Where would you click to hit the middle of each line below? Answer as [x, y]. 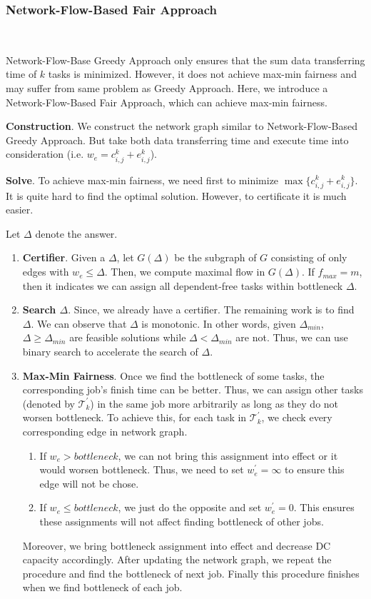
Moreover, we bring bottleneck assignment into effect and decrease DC [177, 545]
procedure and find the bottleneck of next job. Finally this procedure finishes [191, 573]
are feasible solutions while [128, 337]
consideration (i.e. [45, 154]
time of [21, 74]
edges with [46, 272]
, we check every [297, 417]
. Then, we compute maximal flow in [185, 272]
